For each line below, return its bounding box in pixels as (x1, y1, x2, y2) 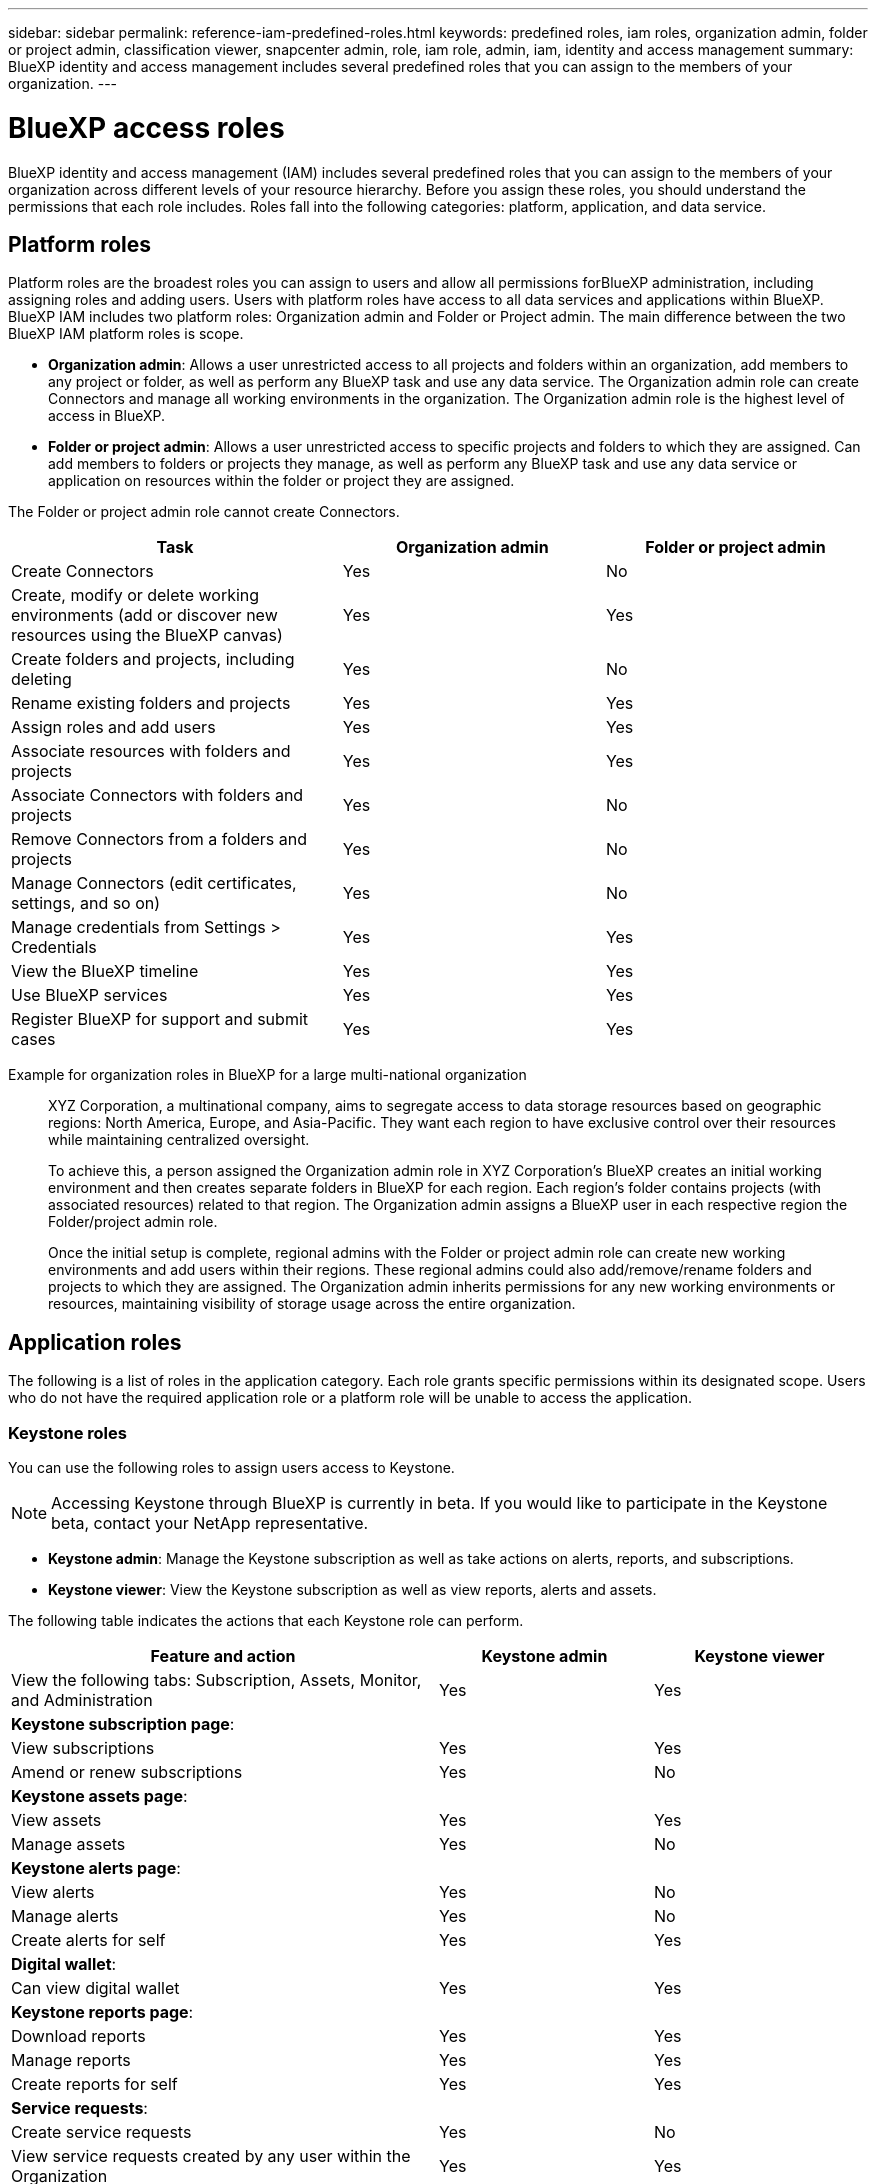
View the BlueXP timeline (11, 961, 199, 982)
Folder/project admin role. (48, 1213, 218, 1231)
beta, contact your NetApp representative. (51, 1512, 369, 1533)
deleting (11, 669, 72, 690)
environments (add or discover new (11, 605, 278, 626)
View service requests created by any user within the (11, 2145, 411, 2166)
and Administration (11, 1689, 153, 1710)
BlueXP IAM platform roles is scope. (8, 325, 244, 343)
